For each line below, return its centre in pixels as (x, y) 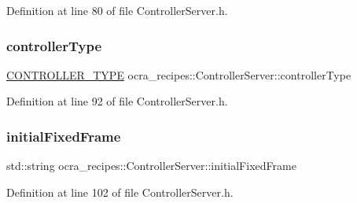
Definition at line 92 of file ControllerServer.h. (117, 101)
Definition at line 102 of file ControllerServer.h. (120, 192)
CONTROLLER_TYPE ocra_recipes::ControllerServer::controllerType (179, 74)
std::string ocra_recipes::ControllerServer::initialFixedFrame (151, 166)
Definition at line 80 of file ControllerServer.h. (117, 10)
